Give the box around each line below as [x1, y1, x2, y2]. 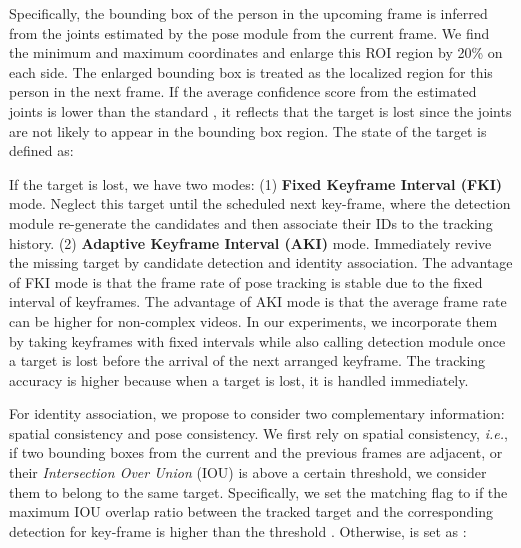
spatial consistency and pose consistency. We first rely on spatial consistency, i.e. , [9, 422, 508, 443]
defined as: [9, 140, 74, 161]
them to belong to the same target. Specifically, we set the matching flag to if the [9, 481, 508, 502]
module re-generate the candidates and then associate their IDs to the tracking [9, 212, 493, 233]
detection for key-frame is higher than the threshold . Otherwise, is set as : [9, 520, 467, 541]
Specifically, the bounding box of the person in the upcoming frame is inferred [9, 3, 488, 23]
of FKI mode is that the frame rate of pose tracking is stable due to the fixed [9, 271, 483, 292]
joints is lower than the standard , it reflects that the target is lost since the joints [9, 100, 512, 121]
